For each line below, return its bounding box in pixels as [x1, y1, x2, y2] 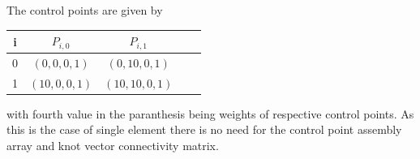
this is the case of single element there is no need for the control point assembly [6, 121, 402, 138]
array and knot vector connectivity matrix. [6, 136, 219, 153]
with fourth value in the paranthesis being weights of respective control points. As [6, 105, 414, 122]
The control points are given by [6, 2, 163, 18]
